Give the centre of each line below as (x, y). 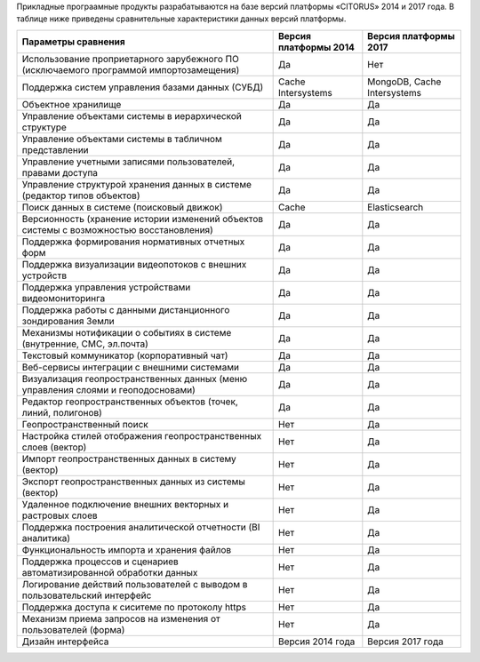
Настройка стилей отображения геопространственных (142, 435)
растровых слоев (60, 515)
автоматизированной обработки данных (110, 572)
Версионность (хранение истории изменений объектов (143, 219)
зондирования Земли (68, 321)
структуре (44, 127)
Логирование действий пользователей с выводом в (135, 584)
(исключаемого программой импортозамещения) (131, 69)
